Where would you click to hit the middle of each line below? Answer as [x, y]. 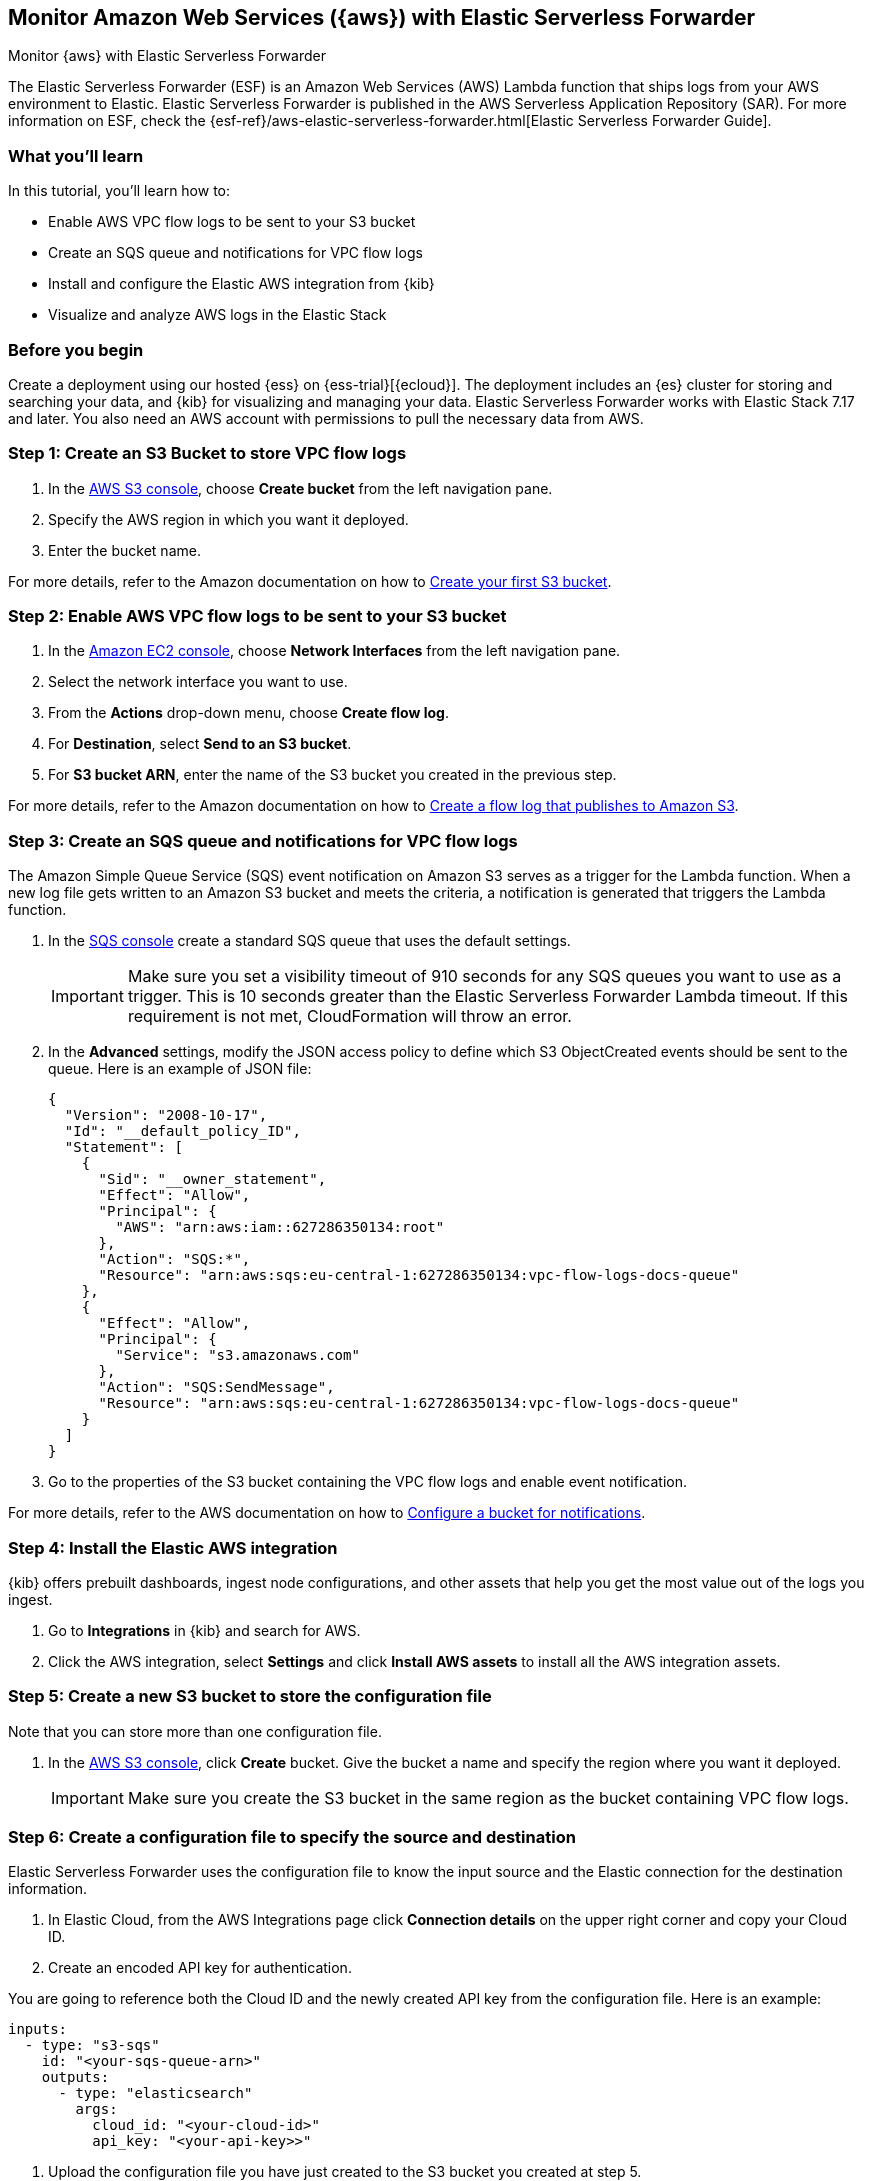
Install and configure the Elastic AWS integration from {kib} [241, 284]
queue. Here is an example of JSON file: [180, 1069]
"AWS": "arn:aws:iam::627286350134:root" [280, 1227]
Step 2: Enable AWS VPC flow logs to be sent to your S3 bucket [257, 616]
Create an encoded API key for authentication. [200, 1968]
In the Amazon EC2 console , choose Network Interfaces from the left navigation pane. [334, 651]
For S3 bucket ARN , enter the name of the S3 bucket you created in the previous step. [332, 775]
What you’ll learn [76, 155]
